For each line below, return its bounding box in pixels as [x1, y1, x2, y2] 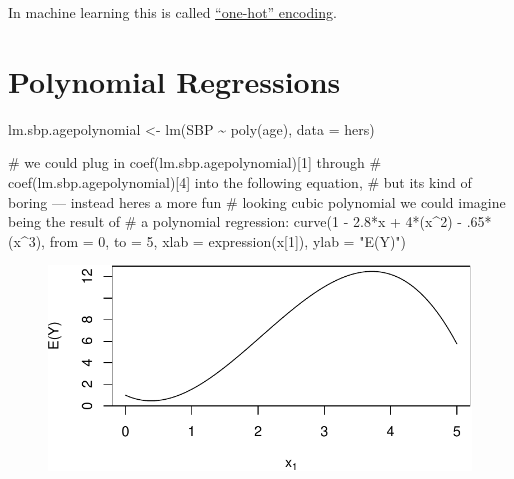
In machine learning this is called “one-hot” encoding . [8, 2, 337, 22]
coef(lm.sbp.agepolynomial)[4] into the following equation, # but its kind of [8, 171, 472, 192]
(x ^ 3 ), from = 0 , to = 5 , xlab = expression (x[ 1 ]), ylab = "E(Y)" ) [8, 230, 407, 251]
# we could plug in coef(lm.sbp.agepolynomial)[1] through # [8, 152, 382, 173]
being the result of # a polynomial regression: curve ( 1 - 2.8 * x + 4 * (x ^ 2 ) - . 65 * [8, 211, 492, 232]
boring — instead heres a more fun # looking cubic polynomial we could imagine [8, 191, 506, 212]
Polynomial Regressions [8, 60, 341, 101]
